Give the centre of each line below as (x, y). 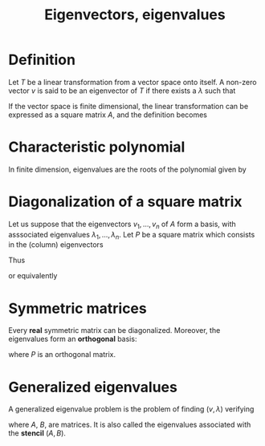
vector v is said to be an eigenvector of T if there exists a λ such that (122, 91)
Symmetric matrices (77, 308)
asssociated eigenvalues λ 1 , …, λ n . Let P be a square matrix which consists (132, 235)
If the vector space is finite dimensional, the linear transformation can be (128, 106)
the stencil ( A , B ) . (37, 433)
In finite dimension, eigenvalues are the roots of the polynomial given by (127, 169)
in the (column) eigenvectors (56, 245)
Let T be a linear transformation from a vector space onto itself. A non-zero (132, 82)
